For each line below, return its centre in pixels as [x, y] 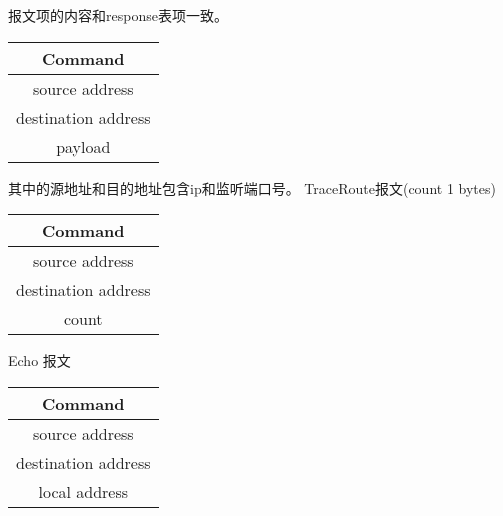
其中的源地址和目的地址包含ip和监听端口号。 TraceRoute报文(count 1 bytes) [252, 187]
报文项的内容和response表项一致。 [118, 15]
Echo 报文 [39, 360]
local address [83, 491]
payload [83, 146]
